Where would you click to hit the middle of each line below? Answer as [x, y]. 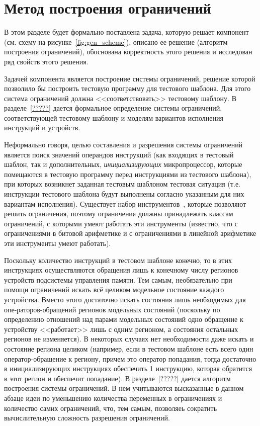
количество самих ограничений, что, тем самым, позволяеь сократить [111, 408]
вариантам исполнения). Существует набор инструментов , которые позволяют [125, 203]
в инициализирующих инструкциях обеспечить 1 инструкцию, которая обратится [128, 368]
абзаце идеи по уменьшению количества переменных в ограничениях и [113, 398]
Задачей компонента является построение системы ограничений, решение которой [130, 78]
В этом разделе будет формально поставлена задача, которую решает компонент [126, 32]
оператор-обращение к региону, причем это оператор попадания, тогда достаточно [130, 358]
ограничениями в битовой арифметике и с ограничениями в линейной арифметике [130, 233]
